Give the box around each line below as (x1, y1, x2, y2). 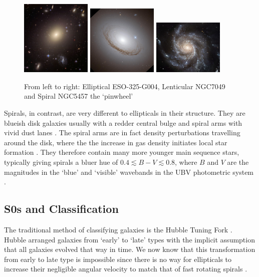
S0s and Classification (4, 201, 119, 216)
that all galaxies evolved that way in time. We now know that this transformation (4, 244, 255, 254)
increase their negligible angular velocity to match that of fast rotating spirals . (4, 263, 247, 274)
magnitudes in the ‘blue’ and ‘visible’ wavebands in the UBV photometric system (4, 166, 254, 177)
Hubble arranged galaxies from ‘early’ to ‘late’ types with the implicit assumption (4, 234, 255, 244)
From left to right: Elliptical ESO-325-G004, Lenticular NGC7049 (24, 81, 225, 91)
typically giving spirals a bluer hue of (4, 157, 118, 167)
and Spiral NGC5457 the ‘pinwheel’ (24, 91, 133, 101)
